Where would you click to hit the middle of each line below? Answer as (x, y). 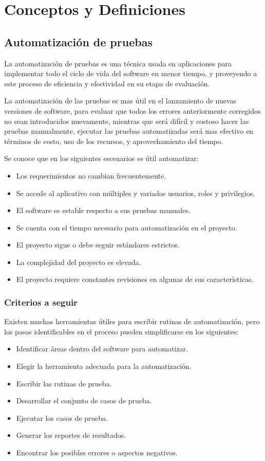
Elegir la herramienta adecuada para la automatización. (104, 366)
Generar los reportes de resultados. (71, 435)
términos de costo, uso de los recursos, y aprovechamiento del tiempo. (114, 141)
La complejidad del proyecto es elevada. (79, 262)
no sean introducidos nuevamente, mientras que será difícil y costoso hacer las (127, 121)
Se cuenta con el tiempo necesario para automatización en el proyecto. (127, 227)
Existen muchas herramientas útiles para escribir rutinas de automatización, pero (132, 321)
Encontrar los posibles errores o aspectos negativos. (97, 453)
